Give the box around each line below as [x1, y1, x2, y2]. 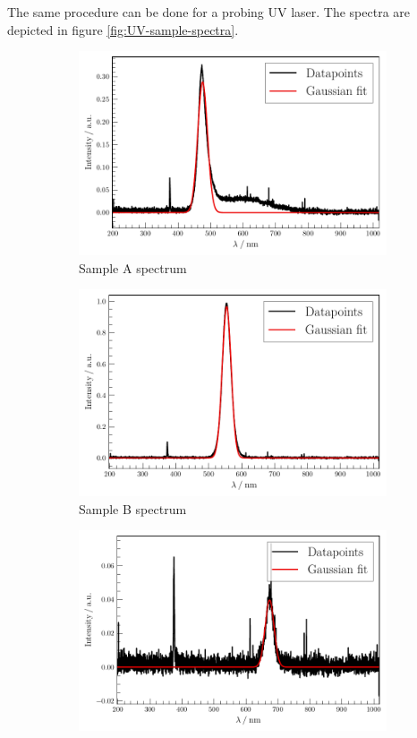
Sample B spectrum [79, 499, 187, 518]
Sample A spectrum [79, 258, 187, 277]
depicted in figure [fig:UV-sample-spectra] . [7, 20, 239, 39]
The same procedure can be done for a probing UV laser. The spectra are [7, 3, 411, 21]
